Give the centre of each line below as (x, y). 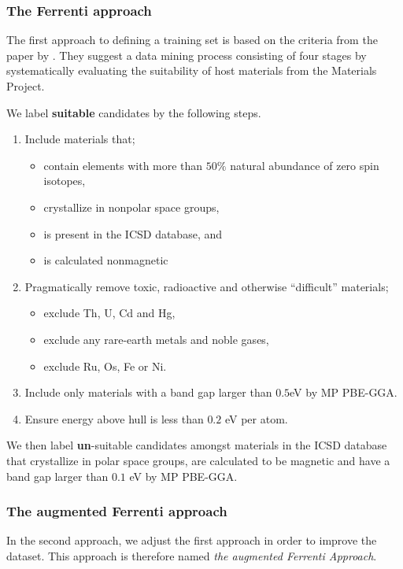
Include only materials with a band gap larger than (148, 392)
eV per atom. (256, 418)
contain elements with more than (123, 165)
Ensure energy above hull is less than (114, 418)
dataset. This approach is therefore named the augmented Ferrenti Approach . (192, 555)
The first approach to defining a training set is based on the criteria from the (192, 40)
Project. (26, 86)
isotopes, (65, 181)
